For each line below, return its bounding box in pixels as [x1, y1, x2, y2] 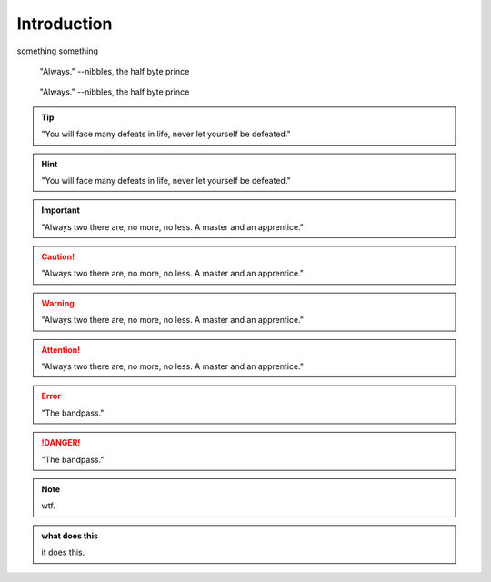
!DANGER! [41, 437, 81, 448]
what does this [41, 530, 99, 541]
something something [16, 45, 99, 56]
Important [41, 205, 81, 216]
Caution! [41, 251, 75, 263]
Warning [41, 297, 75, 308]
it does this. [41, 547, 85, 558]
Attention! [41, 344, 81, 355]
